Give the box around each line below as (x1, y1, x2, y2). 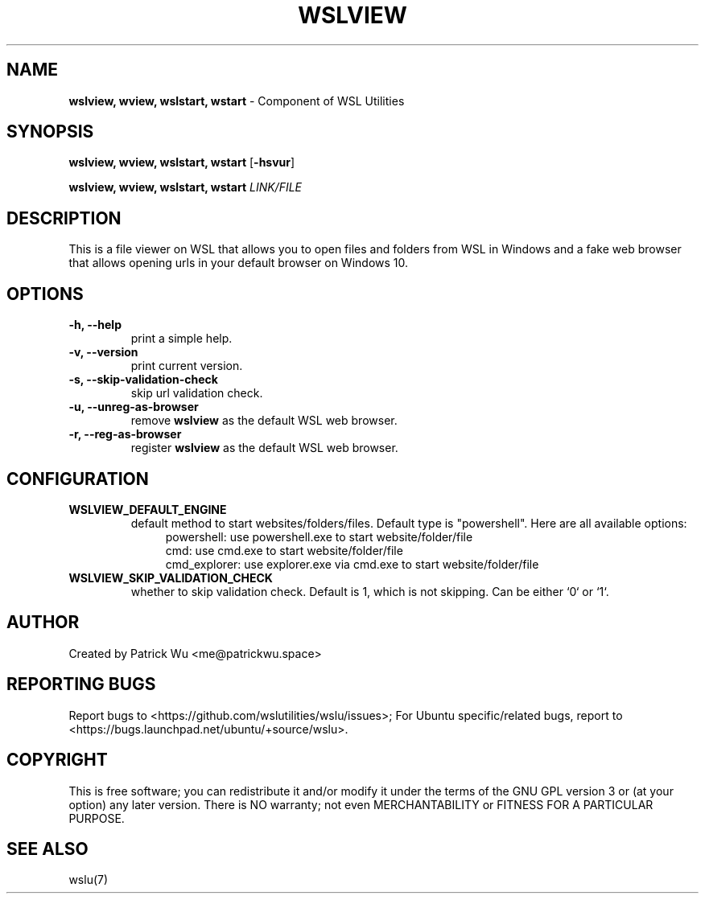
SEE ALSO (6, 838, 89, 859)
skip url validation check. (130, 386, 263, 401)
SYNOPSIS (6, 121, 94, 142)
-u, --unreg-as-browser (68, 400, 199, 414)
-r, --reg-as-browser (68, 427, 182, 442)
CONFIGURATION (6, 468, 149, 489)
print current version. (130, 359, 243, 373)
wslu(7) (68, 873, 109, 887)
